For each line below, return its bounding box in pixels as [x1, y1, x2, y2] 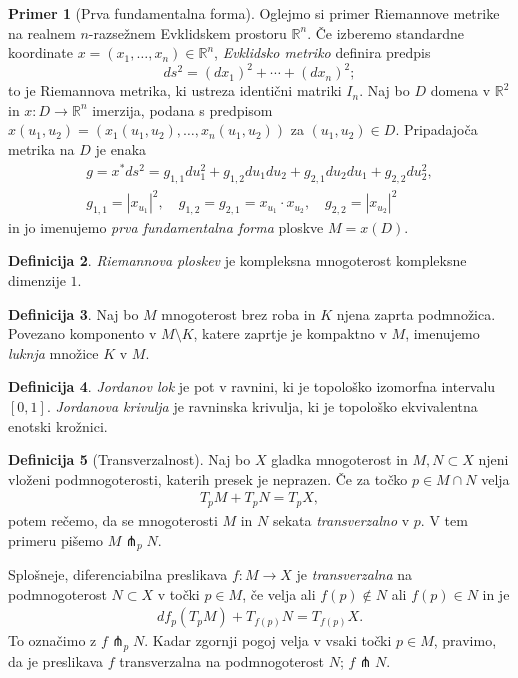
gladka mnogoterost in [271, 449, 408, 470]
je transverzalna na [296, 563, 413, 584]
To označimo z [8, 630, 97, 651]
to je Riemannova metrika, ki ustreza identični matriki [8, 80, 342, 101]
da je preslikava [8, 650, 104, 671]
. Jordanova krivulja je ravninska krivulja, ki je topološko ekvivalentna [46, 396, 478, 417]
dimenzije [8, 270, 66, 291]
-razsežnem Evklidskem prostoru [88, 22, 287, 43]
